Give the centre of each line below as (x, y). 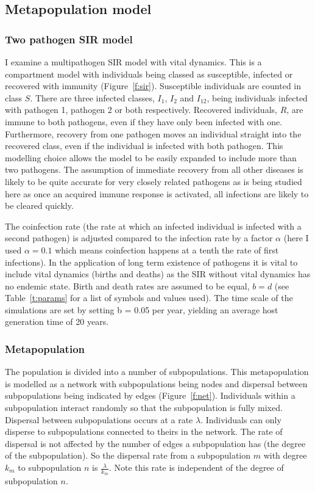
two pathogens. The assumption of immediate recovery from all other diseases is (154, 169)
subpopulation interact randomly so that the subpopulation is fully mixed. (144, 408)
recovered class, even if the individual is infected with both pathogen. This (144, 146)
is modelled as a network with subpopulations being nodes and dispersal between (156, 383)
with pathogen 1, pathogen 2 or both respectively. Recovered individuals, (141, 110)
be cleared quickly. (39, 205)
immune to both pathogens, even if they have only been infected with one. (144, 121)
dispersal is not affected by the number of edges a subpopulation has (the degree (155, 443)
